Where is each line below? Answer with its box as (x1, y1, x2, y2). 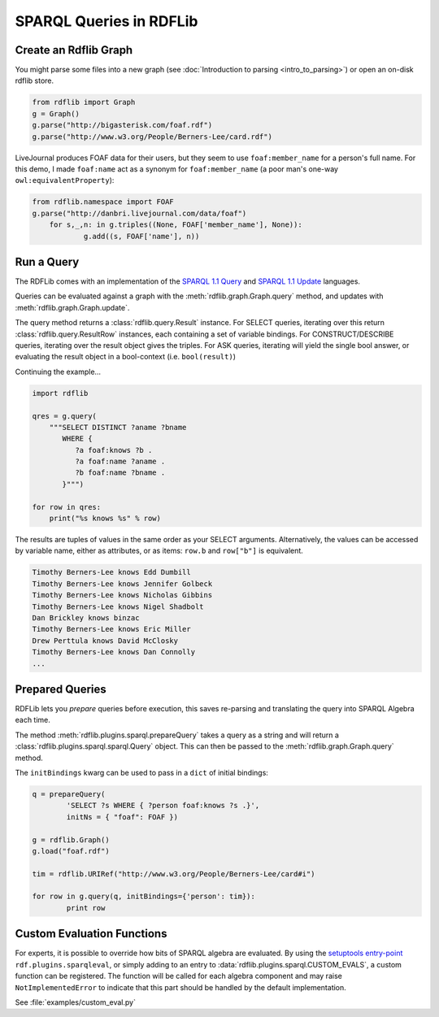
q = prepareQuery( (32, 789, 106, 798)
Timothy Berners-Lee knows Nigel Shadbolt (32, 602, 204, 611)
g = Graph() (32, 109, 80, 118)
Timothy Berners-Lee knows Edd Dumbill (32, 567, 191, 577)
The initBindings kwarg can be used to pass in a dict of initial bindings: (15, 767, 268, 777)
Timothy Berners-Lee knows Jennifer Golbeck (32, 579, 213, 589)
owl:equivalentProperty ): (15, 176, 115, 185)
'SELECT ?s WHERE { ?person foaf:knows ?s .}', (66, 801, 260, 811)
